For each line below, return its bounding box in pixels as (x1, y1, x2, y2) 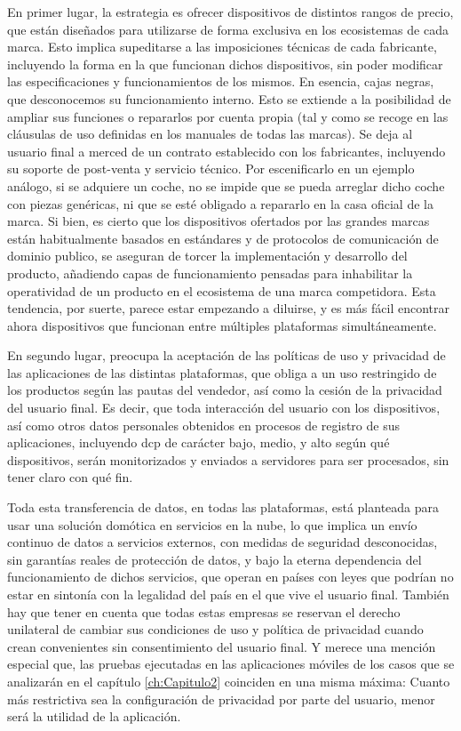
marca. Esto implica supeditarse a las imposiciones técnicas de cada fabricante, (7, 37, 437, 56)
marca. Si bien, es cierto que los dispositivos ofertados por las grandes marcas (7, 212, 430, 230)
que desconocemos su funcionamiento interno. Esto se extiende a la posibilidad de (7, 89, 451, 108)
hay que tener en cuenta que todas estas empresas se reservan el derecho (7, 602, 401, 621)
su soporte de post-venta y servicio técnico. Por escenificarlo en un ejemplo (7, 159, 415, 178)
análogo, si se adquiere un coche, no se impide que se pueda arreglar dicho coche (7, 176, 445, 195)
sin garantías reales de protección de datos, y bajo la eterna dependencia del (7, 550, 422, 568)
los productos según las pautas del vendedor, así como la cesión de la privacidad (7, 381, 442, 399)
